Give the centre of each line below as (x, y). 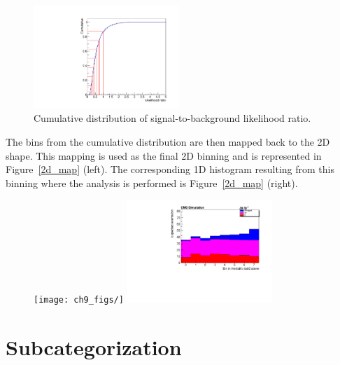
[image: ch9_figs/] (79, 300)
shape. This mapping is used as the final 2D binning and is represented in (164, 155)
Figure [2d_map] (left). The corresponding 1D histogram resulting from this (170, 169)
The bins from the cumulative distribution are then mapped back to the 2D (168, 142)
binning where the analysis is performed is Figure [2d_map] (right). (152, 182)
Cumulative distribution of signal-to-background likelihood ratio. (172, 118)
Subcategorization (94, 347)
